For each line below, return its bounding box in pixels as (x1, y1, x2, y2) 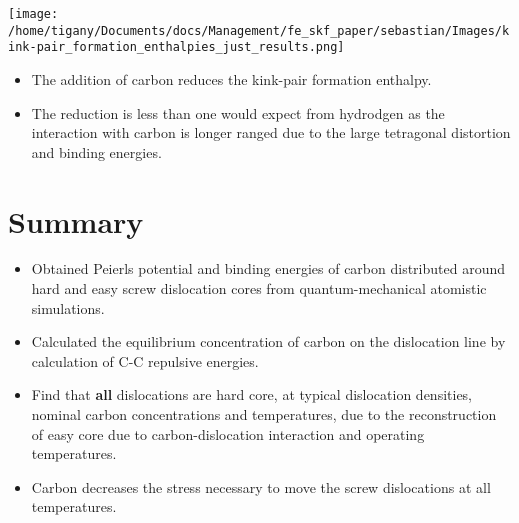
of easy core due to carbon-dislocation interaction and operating (31, 423, 425, 444)
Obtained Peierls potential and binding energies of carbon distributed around (31, 258, 506, 279)
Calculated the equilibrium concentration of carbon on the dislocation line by (31, 331, 506, 352)
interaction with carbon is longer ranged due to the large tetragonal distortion (31, 122, 511, 143)
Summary (8, 200, 144, 241)
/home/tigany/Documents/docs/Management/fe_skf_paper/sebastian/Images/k (8, 23, 510, 38)
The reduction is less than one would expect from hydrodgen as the (31, 102, 445, 123)
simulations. (31, 297, 105, 318)
